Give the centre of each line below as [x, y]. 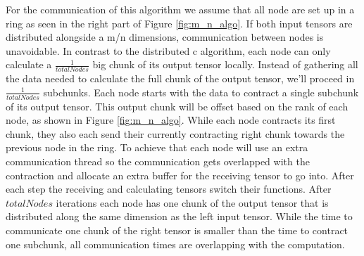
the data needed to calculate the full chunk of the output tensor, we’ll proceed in [180, 78]
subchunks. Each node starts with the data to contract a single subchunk [201, 92]
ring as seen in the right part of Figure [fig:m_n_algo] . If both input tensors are [179, 23]
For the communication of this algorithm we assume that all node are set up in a [180, 9]
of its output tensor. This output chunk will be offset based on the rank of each [177, 106]
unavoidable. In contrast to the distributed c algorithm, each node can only [168, 50]
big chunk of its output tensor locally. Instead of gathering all [225, 64]
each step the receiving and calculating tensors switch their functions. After [169, 189]
